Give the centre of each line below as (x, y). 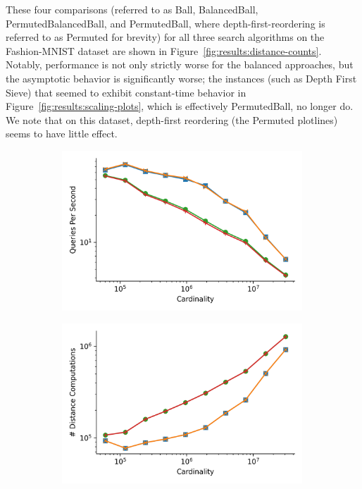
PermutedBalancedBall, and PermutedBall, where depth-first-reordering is (166, 23)
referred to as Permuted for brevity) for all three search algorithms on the (165, 37)
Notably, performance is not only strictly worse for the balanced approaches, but (180, 64)
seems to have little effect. (62, 134)
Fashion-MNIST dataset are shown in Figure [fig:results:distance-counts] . (164, 50)
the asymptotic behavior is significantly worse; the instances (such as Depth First (181, 78)
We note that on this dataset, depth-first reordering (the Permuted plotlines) (172, 119)
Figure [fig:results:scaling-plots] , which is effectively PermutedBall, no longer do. (180, 106)
